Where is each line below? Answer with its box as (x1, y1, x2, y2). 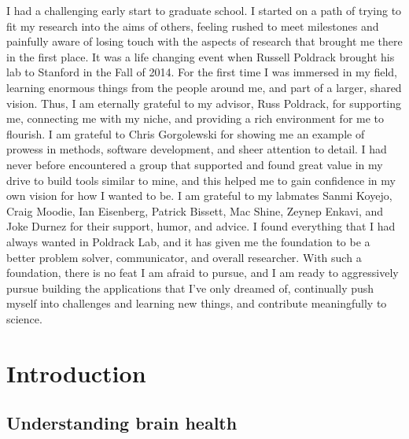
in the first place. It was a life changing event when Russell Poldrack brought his (6, 48, 395, 65)
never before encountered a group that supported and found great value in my (6, 156, 383, 172)
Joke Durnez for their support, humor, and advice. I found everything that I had (6, 218, 396, 234)
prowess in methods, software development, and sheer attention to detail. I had (6, 141, 387, 157)
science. (6, 310, 42, 326)
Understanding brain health (6, 411, 238, 435)
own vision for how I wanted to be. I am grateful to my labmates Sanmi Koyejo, (6, 187, 392, 204)
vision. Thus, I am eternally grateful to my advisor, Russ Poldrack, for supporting (6, 94, 402, 111)
